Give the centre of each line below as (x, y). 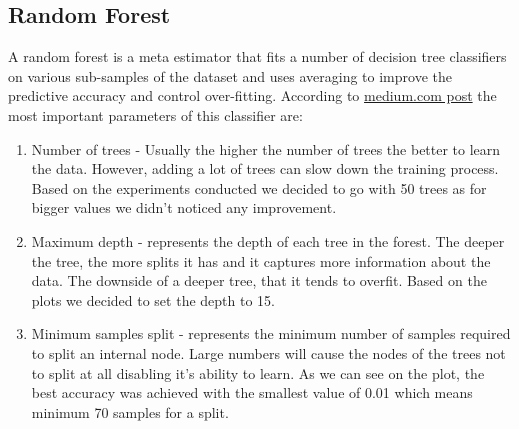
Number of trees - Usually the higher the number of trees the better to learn (266, 148)
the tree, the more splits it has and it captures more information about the (261, 260)
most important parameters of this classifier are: (155, 114)
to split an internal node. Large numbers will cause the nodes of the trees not (268, 352)
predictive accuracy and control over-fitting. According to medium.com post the (252, 95)
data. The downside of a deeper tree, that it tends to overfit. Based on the (259, 280)
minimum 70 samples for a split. (130, 411)
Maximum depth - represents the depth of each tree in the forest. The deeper (268, 240)
